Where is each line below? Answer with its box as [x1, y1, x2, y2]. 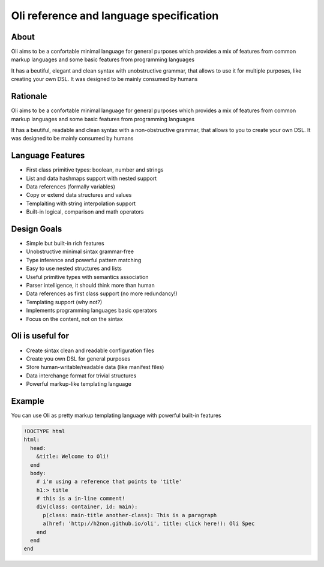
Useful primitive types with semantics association [26, 273, 149, 280]
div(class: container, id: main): [36, 503, 138, 510]
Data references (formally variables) [26, 183, 115, 190]
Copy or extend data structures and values [26, 191, 132, 199]
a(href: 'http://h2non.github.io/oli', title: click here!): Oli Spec [43, 520, 255, 527]
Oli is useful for [11, 331, 69, 341]
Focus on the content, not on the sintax [26, 315, 123, 322]
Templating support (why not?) [26, 298, 103, 305]
